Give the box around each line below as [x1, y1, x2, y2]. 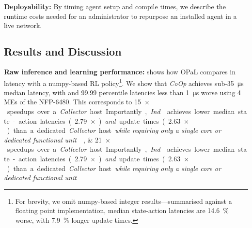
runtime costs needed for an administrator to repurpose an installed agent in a [4, 11, 237, 21]
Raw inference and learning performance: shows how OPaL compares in [4, 66, 236, 76]
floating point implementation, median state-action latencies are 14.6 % [15, 205, 229, 215]
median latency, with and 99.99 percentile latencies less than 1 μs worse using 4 [4, 87, 241, 97]
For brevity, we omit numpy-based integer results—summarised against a [15, 196, 232, 206]
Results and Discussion [4, 44, 122, 59]
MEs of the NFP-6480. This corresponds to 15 [4, 97, 141, 107]
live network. [4, 20, 42, 30]
